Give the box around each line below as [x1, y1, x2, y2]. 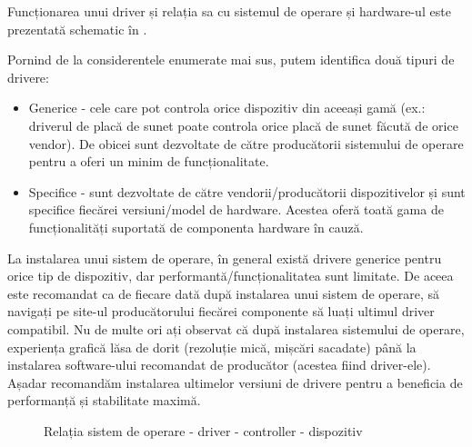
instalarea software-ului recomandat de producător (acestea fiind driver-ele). [7, 355, 431, 374]
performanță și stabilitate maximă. [7, 391, 201, 410]
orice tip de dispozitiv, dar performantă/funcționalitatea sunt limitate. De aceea [7, 266, 454, 285]
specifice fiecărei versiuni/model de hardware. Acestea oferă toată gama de [28, 200, 444, 219]
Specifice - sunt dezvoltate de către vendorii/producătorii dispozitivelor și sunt [28, 182, 466, 201]
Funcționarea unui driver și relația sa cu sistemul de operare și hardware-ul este [7, 2, 451, 20]
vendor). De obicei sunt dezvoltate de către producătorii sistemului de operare [28, 134, 464, 153]
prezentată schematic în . [7, 19, 147, 38]
